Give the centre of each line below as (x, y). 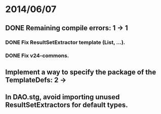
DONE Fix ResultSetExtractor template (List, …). (65, 42)
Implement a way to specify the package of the (81, 72)
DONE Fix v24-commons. (37, 55)
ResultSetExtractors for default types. (67, 105)
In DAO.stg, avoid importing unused (63, 97)
